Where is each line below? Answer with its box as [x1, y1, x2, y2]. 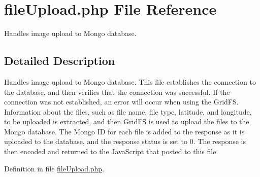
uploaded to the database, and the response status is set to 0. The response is [4, 136, 246, 147]
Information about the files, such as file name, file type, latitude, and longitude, [4, 106, 252, 117]
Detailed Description [4, 53, 115, 68]
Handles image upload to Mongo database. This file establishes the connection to [4, 76, 256, 87]
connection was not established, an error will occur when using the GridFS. [4, 96, 239, 107]
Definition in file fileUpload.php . [4, 163, 105, 173]
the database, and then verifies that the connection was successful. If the [4, 86, 230, 97]
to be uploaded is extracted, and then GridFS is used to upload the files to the [4, 116, 249, 127]
